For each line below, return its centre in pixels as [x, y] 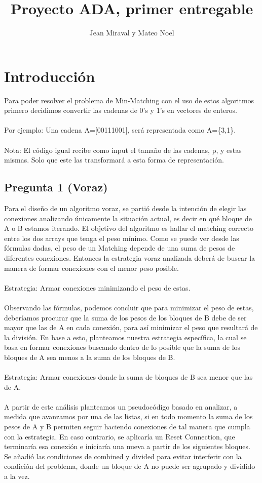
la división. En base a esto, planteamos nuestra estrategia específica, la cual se [125, 337]
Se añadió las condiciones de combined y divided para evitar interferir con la [123, 456]
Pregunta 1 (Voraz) [56, 187]
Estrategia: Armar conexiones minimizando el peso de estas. [97, 287]
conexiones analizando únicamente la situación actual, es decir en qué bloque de [128, 218]
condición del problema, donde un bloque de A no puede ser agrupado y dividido [130, 466]
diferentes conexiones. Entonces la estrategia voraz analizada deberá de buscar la [130, 257]
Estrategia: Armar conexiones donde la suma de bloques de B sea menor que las [128, 377]
